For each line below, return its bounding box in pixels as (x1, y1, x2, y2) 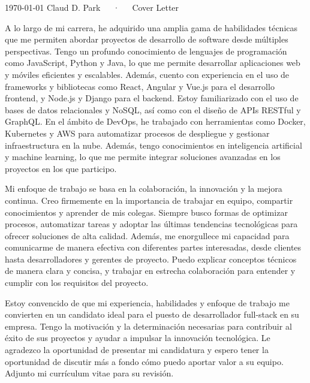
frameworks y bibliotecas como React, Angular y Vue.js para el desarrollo (5, 80, 275, 92)
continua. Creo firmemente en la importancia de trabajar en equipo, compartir (5, 194, 293, 206)
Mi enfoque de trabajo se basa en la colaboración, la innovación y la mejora (5, 182, 282, 195)
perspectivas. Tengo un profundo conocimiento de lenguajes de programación (5, 44, 287, 57)
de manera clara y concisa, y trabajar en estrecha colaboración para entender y (5, 264, 296, 277)
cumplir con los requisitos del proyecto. (5, 276, 149, 289)
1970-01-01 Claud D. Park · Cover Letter (5, 1, 179, 13)
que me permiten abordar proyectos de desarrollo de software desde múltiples (5, 33, 288, 46)
